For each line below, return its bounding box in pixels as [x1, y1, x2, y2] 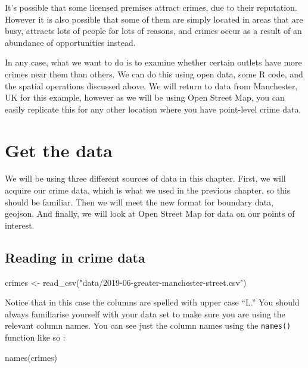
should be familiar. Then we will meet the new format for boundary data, [5, 195, 273, 208]
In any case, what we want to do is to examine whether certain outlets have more [5, 56, 302, 68]
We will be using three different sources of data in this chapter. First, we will [5, 172, 286, 185]
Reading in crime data [5, 248, 145, 266]
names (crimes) [5, 351, 58, 363]
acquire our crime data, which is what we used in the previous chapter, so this [5, 184, 291, 197]
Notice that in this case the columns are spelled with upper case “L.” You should [5, 296, 300, 308]
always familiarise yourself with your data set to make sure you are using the [5, 307, 285, 320]
